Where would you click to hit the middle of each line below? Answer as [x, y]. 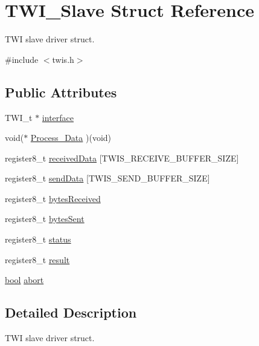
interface [58, 117]
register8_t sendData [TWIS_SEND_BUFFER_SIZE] [107, 178]
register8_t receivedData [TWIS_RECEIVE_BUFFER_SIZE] [122, 158]
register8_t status [38, 239]
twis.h [63, 59]
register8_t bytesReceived [53, 198]
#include [22, 59]
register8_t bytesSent [45, 219]
